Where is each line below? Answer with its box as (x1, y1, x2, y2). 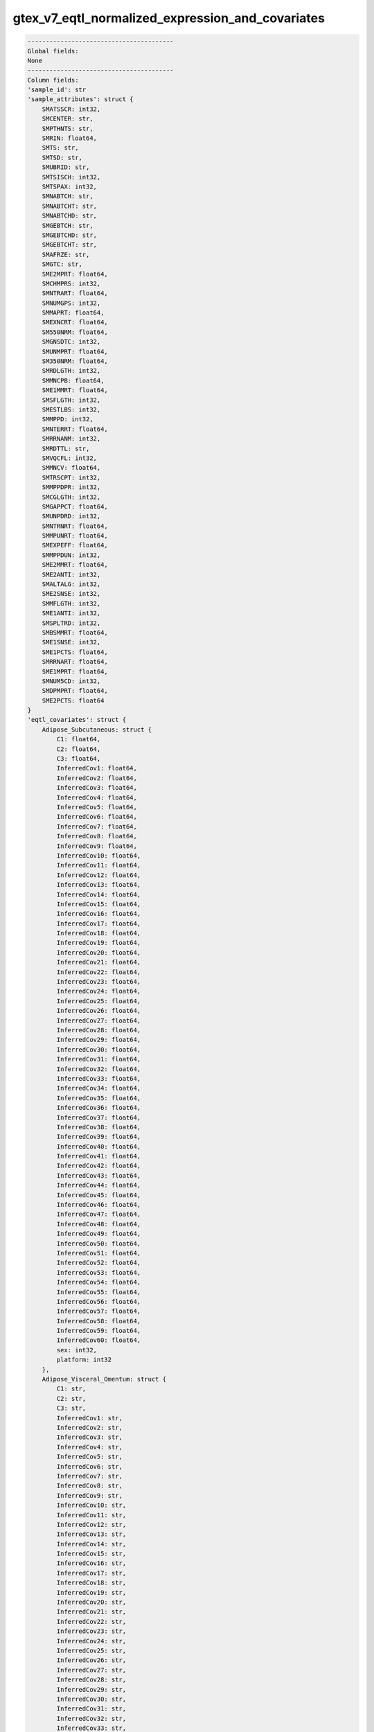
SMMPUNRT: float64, (42, 532, 109, 540)
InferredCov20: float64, (56, 948, 141, 956)
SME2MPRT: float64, (42, 270, 109, 278)
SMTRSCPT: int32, (42, 473, 101, 481)
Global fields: (27, 47, 79, 55)
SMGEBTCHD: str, (42, 231, 97, 239)
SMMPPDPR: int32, (42, 484, 101, 491)
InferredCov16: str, (56, 1559, 127, 1567)
